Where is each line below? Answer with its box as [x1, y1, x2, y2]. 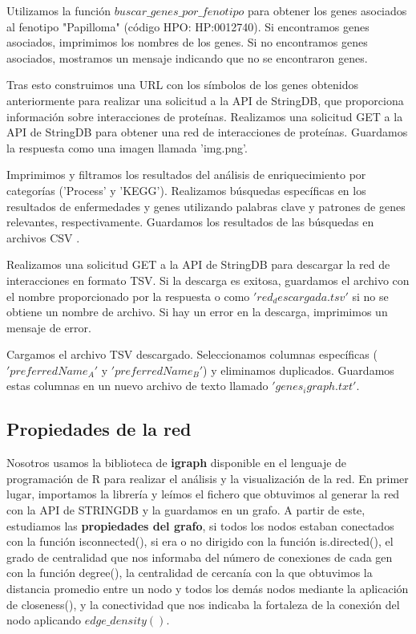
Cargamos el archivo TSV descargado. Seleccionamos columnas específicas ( [6, 346, 378, 363]
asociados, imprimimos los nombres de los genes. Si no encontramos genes [6, 34, 368, 51]
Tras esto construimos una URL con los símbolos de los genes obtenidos [6, 76, 359, 93]
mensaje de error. [6, 319, 91, 335]
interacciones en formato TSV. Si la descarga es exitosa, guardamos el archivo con [6, 271, 410, 288]
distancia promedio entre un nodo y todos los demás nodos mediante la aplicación [6, 580, 409, 597]
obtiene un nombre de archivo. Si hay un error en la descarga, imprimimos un [6, 303, 388, 320]
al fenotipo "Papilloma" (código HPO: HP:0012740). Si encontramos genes [6, 18, 370, 35]
